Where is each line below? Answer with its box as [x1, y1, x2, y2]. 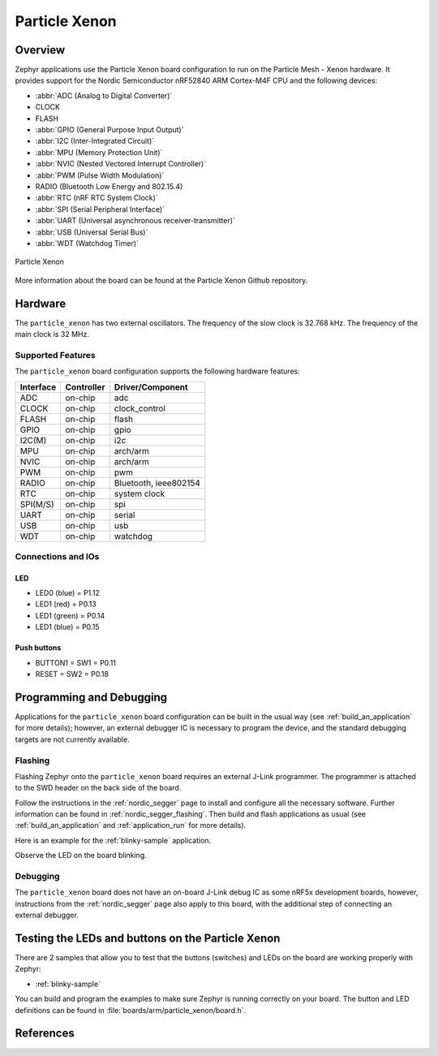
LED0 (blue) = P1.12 [35, 588, 101, 598]
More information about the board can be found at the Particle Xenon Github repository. [15, 275, 308, 285]
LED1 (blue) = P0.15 [35, 622, 100, 632]
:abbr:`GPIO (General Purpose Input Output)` [35, 125, 184, 135]
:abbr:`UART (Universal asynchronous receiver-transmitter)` [35, 216, 235, 226]
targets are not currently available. [15, 735, 130, 744]
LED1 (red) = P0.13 [35, 599, 97, 609]
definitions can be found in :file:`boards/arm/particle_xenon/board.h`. [15, 1005, 247, 1015]
